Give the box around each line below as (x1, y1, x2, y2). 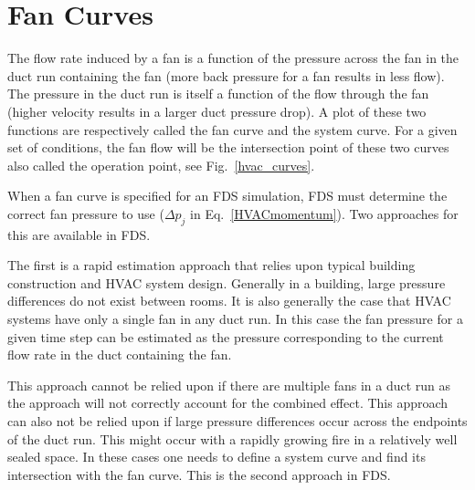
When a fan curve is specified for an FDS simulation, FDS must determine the (7, 186, 448, 205)
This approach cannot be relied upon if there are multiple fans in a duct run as (7, 375, 451, 394)
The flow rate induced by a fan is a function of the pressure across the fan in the (7, 48, 459, 68)
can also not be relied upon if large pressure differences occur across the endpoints (7, 412, 468, 431)
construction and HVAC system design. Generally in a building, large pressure (7, 273, 446, 292)
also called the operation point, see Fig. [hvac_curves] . (7, 155, 315, 174)
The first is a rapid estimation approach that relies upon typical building (7, 255, 416, 275)
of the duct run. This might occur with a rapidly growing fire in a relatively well (7, 429, 458, 448)
